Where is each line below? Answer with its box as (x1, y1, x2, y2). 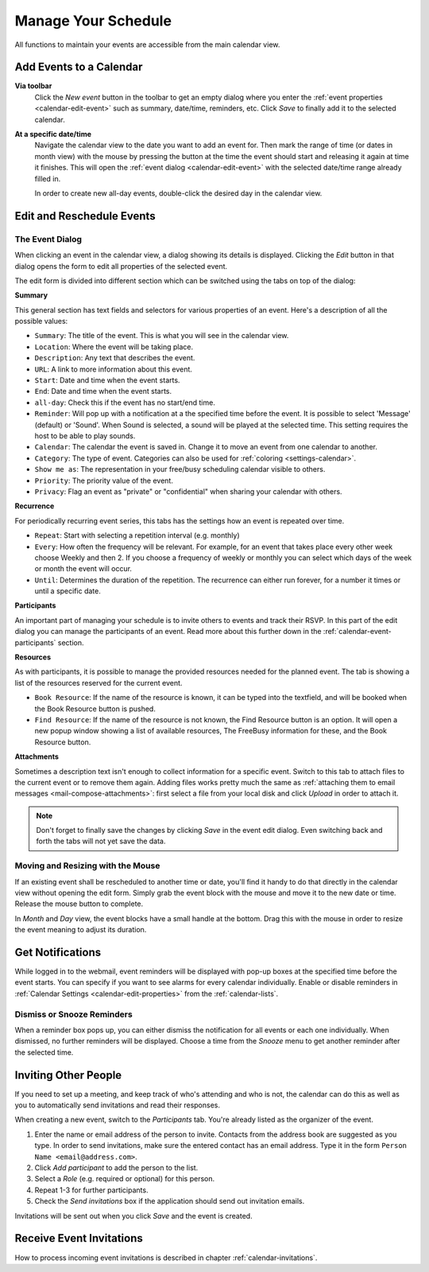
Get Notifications (14, 946, 102, 959)
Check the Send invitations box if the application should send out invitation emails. (34, 1196, 305, 1206)
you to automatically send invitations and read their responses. (14, 1100, 220, 1110)
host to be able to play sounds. (34, 430, 136, 441)
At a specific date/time (14, 130, 91, 139)
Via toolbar (14, 81, 52, 91)
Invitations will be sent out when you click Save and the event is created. (14, 1211, 253, 1220)
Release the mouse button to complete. (14, 899, 144, 908)
